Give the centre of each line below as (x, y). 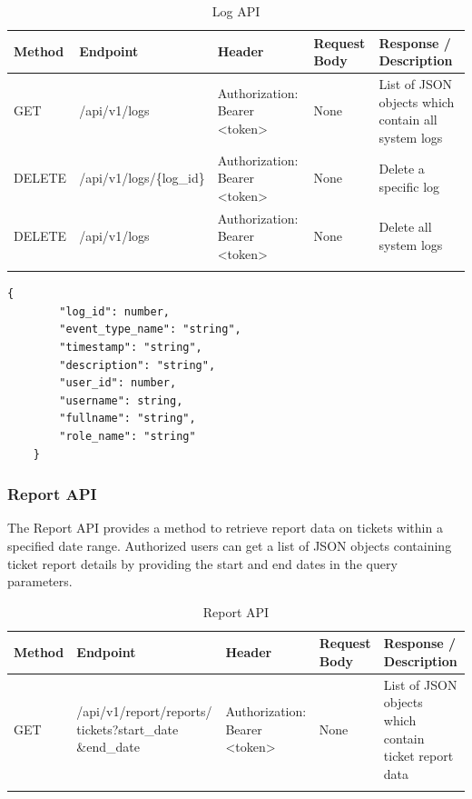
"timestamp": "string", (131, 347)
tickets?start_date (128, 729)
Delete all (405, 227)
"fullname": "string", (128, 419)
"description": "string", (138, 365)
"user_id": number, (118, 383)
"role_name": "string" (128, 436)
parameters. (40, 581)
